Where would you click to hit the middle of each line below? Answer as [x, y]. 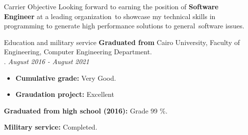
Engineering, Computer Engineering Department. [78, 52]
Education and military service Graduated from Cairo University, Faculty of [122, 42]
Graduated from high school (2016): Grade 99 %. [86, 110]
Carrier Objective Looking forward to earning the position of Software [111, 6]
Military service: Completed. [51, 127]
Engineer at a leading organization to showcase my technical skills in [110, 16]
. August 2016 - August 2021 [47, 61]
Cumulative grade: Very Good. [66, 78]
